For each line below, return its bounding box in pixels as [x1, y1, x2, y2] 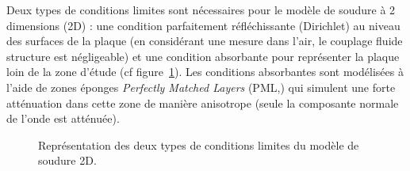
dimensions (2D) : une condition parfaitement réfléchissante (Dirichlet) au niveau [6, 17, 400, 33]
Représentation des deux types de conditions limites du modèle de [38, 136, 359, 153]
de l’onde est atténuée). [6, 110, 120, 127]
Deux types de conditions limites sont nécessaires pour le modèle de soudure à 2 [6, 2, 396, 17]
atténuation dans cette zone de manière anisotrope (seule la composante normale [6, 94, 399, 111]
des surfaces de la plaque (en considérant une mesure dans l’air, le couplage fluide [6, 32, 403, 49]
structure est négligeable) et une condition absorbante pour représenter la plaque [6, 47, 400, 64]
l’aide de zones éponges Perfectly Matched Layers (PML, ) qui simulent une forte [6, 78, 396, 95]
